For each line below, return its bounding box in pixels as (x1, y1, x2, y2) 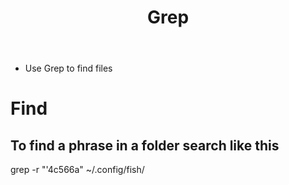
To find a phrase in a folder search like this (10, 137, 280, 154)
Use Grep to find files (24, 62, 113, 75)
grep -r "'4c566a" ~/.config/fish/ (10, 164, 145, 176)
